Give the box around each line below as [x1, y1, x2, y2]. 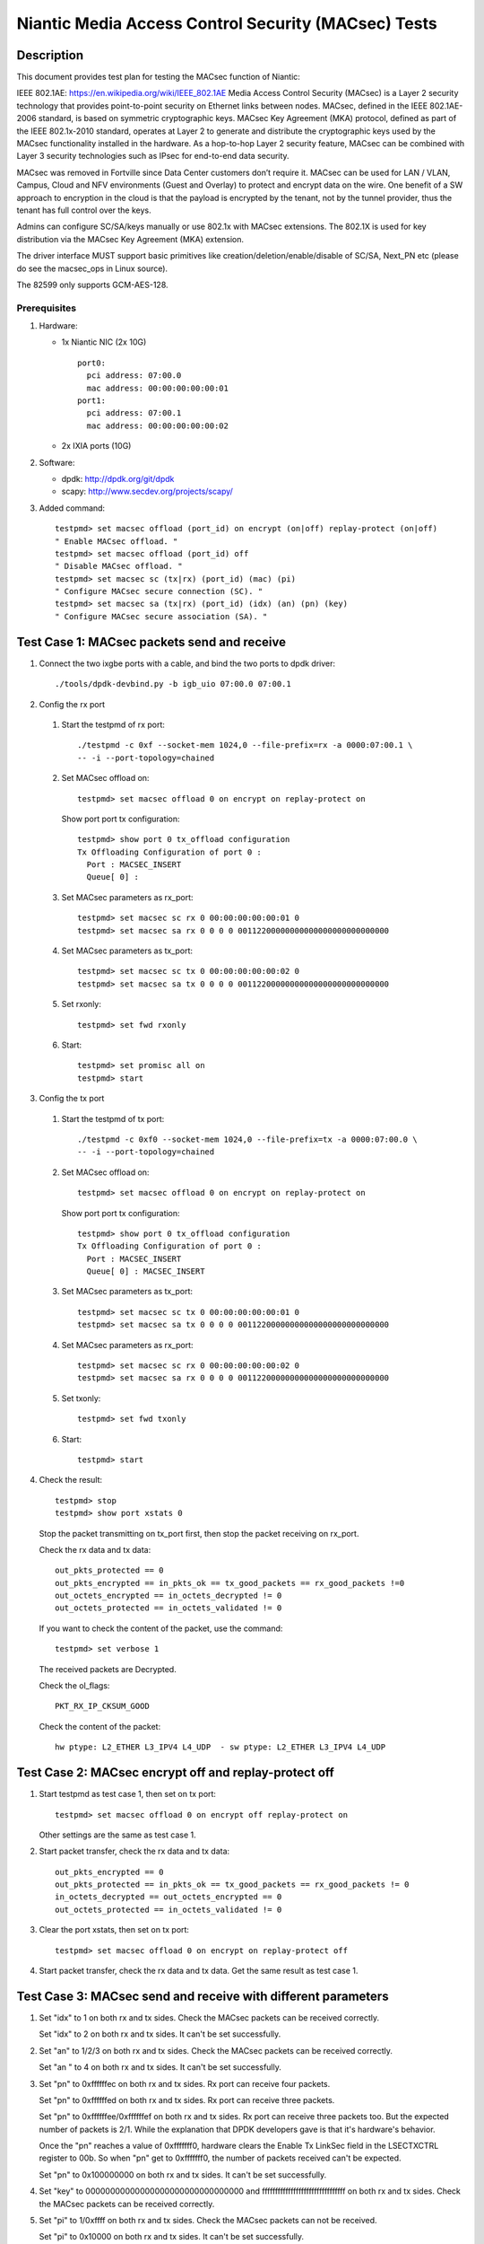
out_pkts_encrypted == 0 [55, 1867, 164, 1877]
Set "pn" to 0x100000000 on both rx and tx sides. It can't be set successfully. [39, 2169, 327, 2180]
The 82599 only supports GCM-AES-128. [16, 279, 169, 290]
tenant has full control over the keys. [16, 205, 151, 215]
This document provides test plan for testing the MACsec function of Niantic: [16, 72, 300, 83]
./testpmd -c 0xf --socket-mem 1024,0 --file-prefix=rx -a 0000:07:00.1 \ [77, 741, 413, 750]
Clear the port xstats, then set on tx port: [39, 1924, 190, 1935]
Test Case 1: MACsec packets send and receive [16, 634, 287, 650]
